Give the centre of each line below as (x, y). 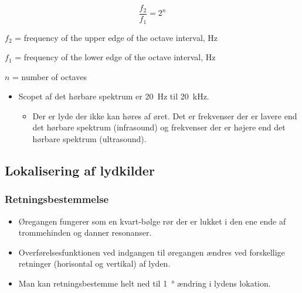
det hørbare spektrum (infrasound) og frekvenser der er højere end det (159, 127)
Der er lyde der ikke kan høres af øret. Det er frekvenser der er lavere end (165, 116)
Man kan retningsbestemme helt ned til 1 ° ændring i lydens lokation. (145, 283)
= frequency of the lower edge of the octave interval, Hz (115, 57)
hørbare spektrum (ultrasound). (89, 139)
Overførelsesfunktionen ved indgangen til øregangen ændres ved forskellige (152, 252)
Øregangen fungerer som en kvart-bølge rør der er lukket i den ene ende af (152, 221)
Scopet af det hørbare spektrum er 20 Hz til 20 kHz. (114, 96)
